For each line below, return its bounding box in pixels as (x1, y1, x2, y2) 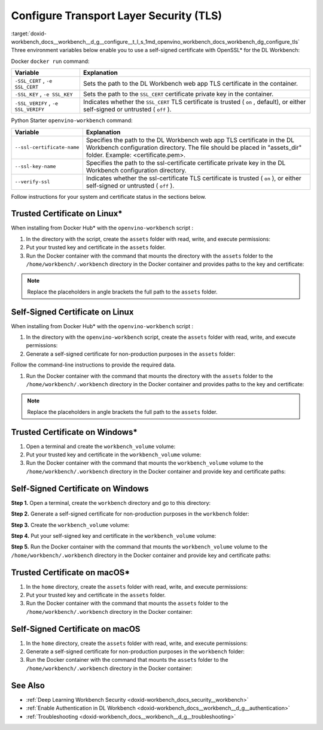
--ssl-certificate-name (14, 144, 80, 150)
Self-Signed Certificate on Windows (11, 483, 149, 493)
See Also (11, 680, 45, 690)
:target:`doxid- (11, 30, 47, 37)
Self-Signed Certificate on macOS (11, 623, 141, 634)
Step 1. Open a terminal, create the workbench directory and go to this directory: (11, 499, 211, 506)
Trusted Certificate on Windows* (11, 427, 138, 437)
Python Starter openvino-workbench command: (11, 117, 133, 124)
